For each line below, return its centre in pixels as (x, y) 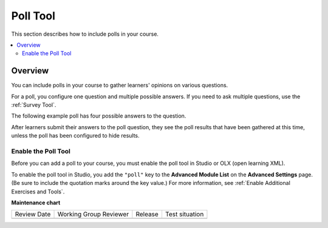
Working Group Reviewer (93, 214)
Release (147, 214)
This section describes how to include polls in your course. (85, 34)
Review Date (33, 214)
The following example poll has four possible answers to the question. (99, 116)
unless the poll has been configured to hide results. (75, 136)
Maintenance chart (36, 203)
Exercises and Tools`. (38, 192)
